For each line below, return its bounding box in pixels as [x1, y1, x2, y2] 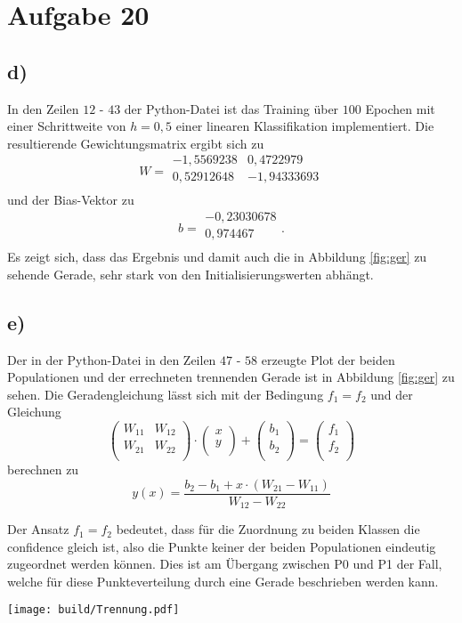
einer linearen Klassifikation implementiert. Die [175, 117, 434, 135]
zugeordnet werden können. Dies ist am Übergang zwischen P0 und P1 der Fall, [7, 554, 442, 573]
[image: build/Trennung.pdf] [7, 603, 180, 617]
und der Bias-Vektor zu [7, 190, 134, 209]
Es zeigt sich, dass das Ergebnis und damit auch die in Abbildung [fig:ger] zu [7, 247, 427, 266]
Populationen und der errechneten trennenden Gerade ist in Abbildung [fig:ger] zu [7, 368, 455, 386]
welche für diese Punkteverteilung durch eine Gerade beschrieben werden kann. [7, 571, 439, 590]
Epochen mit [365, 99, 435, 117]
